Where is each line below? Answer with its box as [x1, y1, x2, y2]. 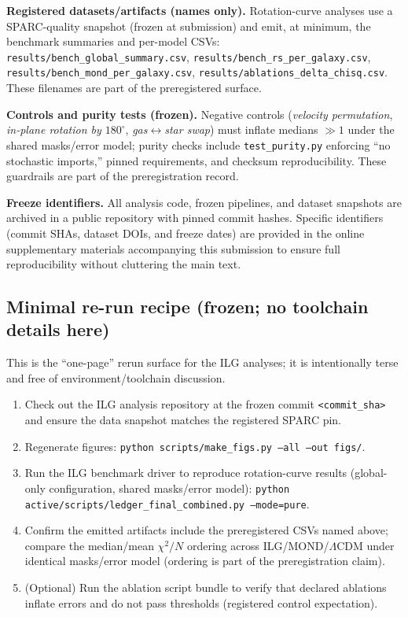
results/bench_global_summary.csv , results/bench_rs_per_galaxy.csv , [6, 48, 371, 65]
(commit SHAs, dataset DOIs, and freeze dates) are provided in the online [6, 224, 365, 241]
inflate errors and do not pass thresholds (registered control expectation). [24, 594, 378, 611]
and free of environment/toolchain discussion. [6, 369, 226, 386]
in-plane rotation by [6, 121, 101, 138]
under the [347, 121, 395, 138]
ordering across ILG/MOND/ [186, 537, 329, 553]
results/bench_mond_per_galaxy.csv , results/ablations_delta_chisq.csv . [6, 64, 388, 80]
